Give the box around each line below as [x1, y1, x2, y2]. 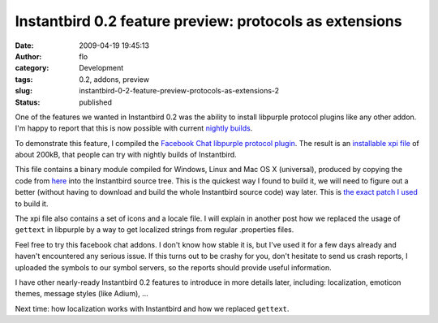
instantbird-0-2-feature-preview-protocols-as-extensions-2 [79, 86, 280, 96]
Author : [15, 51, 42, 61]
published [79, 97, 113, 107]
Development [79, 63, 124, 73]
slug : [15, 86, 32, 96]
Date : [15, 41, 34, 50]
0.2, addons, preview [79, 74, 150, 84]
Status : [15, 97, 41, 107]
